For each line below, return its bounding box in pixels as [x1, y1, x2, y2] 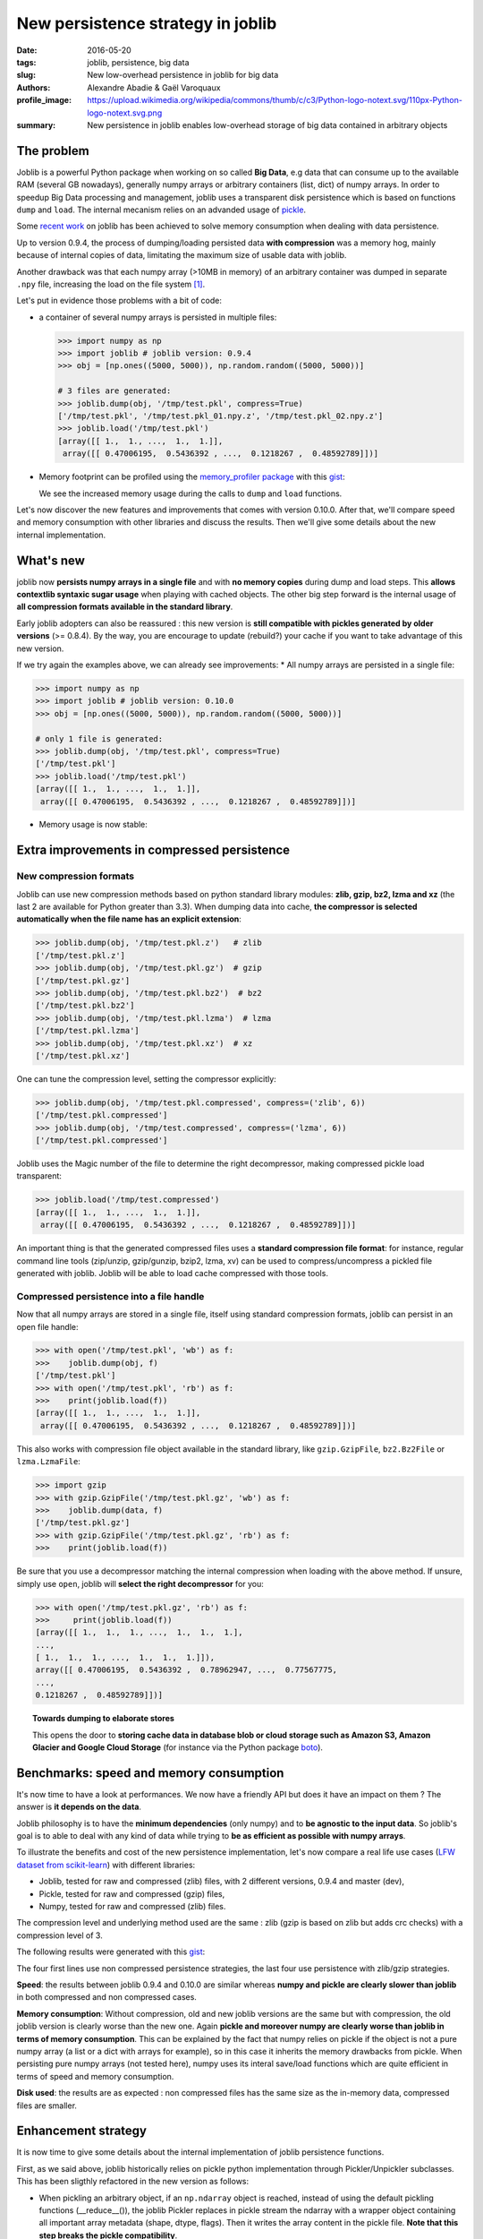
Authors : [16, 81, 51, 93]
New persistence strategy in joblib [16, 13, 277, 33]
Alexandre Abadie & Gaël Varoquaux [87, 81, 221, 93]
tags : [16, 56, 37, 67]
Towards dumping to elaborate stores [32, 1713, 174, 1724]
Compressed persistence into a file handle [16, 1290, 205, 1302]
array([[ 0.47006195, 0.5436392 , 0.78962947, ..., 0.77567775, [35, 1665, 338, 1675]
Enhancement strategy [16, 2123, 148, 2139]
